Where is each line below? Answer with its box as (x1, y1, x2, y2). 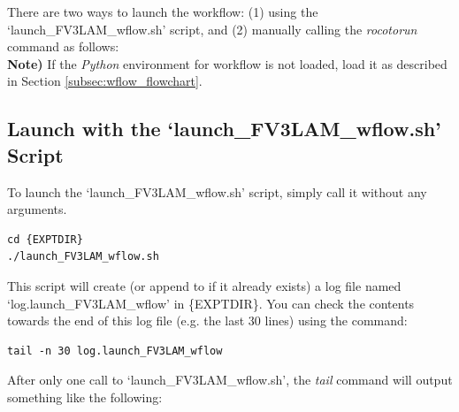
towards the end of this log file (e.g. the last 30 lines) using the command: (7, 311, 408, 330)
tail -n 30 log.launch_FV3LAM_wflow (7, 344, 223, 357)
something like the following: (7, 387, 163, 406)
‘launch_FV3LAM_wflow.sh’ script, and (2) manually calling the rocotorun (7, 19, 417, 38)
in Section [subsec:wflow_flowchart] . (7, 72, 203, 90)
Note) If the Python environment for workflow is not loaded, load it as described (7, 54, 448, 72)
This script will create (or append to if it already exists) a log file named (7, 276, 402, 294)
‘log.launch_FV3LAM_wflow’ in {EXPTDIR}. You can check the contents (7, 294, 415, 312)
